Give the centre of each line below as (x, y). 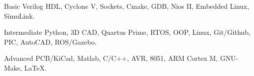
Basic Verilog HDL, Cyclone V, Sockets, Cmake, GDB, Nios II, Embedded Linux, (127, 6)
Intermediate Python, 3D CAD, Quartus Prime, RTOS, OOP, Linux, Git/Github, (127, 32)
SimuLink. (19, 15)
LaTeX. (35, 67)
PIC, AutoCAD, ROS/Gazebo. (50, 41)
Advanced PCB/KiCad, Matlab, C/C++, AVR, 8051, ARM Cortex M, (111, 58)
